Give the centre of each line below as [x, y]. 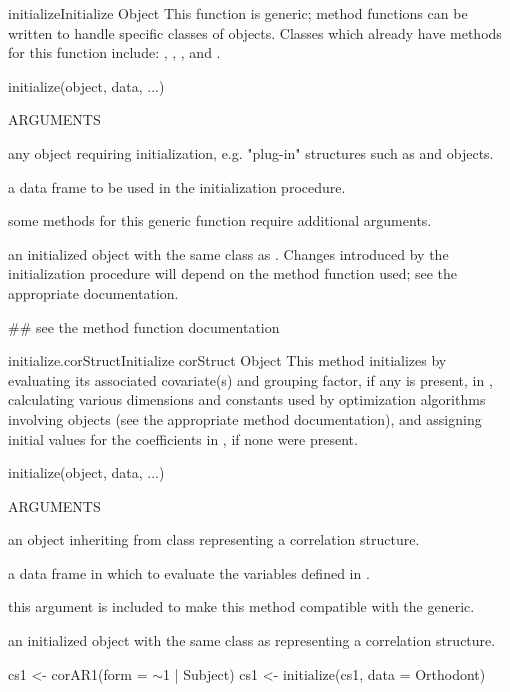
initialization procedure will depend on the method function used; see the [233, 273]
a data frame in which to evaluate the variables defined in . [189, 572]
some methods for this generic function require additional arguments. [220, 220]
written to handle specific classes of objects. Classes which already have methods [255, 32]
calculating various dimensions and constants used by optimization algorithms [247, 399]
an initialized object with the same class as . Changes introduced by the [228, 253]
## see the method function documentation [144, 326]
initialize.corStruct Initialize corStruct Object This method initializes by [227, 360]
